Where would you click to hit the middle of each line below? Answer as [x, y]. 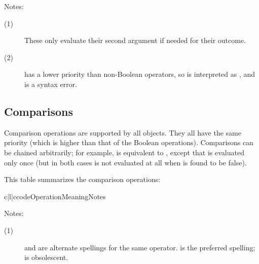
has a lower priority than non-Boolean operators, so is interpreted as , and [140, 74]
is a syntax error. [51, 84]
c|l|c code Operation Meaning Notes [55, 196]
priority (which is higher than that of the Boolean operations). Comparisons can [129, 142]
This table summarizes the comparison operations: [82, 179]
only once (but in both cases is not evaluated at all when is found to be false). [125, 162]
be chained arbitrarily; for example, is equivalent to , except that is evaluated [124, 152]
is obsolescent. [46, 257]
